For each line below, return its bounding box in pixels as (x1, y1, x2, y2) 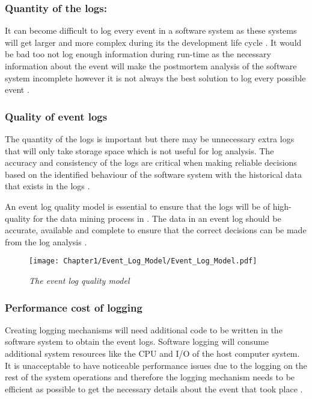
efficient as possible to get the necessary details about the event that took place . (5, 382, 303, 395)
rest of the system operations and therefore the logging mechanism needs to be (5, 371, 295, 383)
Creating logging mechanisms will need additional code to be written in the (5, 323, 283, 336)
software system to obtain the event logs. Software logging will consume (5, 335, 269, 348)
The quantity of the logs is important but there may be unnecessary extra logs (5, 133, 295, 145)
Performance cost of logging (5, 300, 142, 315)
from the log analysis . (5, 235, 87, 248)
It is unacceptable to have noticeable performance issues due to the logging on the (5, 359, 307, 371)
